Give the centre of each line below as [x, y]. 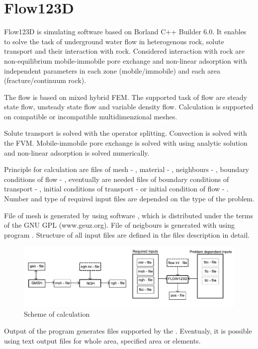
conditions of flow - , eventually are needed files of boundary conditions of [117, 179]
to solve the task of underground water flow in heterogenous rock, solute [114, 41]
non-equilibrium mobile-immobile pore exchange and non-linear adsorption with [126, 60]
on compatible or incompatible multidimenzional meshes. [91, 116]
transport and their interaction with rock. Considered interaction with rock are [124, 51]
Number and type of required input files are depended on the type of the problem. [129, 199]
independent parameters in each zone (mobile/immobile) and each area [112, 70]
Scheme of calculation [57, 314]
